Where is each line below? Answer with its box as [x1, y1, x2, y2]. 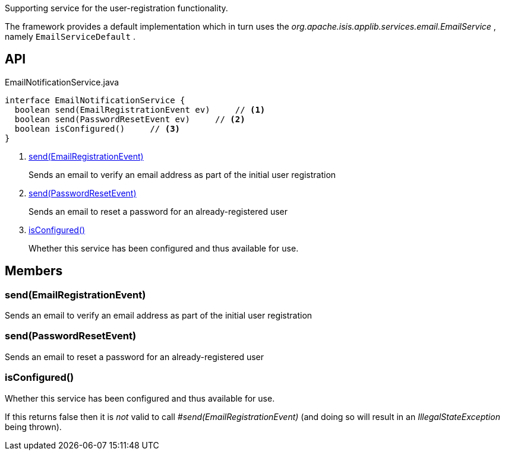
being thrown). [5, 421, 62, 432]
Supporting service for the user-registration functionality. [5, 3, 228, 13]
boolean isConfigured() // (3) [14, 123, 181, 133]
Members [5, 263, 63, 279]
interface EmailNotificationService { [5, 95, 185, 105]
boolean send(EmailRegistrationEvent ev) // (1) [14, 104, 266, 114]
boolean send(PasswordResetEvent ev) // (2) [14, 114, 245, 124]
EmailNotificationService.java [5, 77, 119, 87]
